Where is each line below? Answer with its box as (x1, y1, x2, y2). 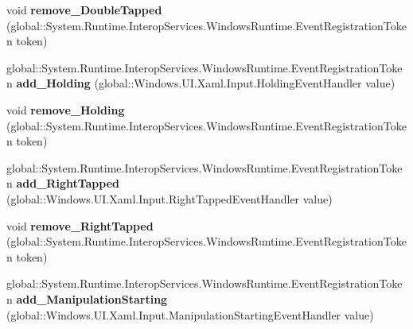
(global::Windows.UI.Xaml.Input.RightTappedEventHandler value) (6, 190, 333, 207)
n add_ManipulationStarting (6, 290, 168, 307)
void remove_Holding (6, 101, 125, 118)
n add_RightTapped (6, 175, 120, 192)
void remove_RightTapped (6, 217, 154, 234)
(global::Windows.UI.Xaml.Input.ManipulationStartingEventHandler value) (6, 306, 374, 323)
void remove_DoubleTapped (6, 2, 162, 17)
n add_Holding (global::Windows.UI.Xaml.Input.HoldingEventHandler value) (6, 75, 395, 91)
